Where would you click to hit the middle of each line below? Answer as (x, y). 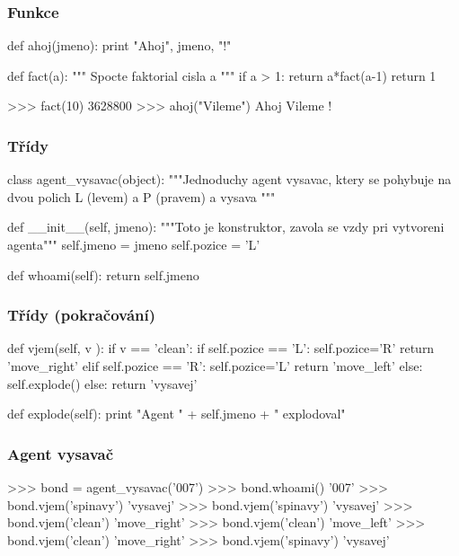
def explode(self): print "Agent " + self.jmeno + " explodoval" (177, 414)
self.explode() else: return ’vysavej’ (102, 383)
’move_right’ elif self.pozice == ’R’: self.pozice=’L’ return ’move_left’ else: (215, 366)
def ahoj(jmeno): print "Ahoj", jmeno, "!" (119, 45)
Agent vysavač (61, 453)
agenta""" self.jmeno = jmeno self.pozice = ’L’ (134, 244)
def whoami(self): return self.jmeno (103, 274)
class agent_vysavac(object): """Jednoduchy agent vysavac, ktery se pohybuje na (229, 179)
